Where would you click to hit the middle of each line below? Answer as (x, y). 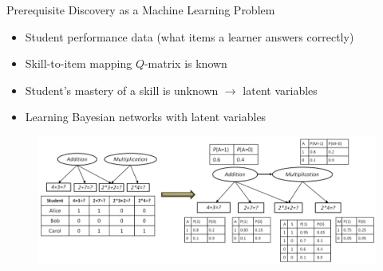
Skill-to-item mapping (79, 63)
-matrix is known (186, 63)
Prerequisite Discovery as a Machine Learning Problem (141, 10)
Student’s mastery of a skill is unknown (122, 90)
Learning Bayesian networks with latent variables (146, 117)
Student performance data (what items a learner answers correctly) (190, 36)
